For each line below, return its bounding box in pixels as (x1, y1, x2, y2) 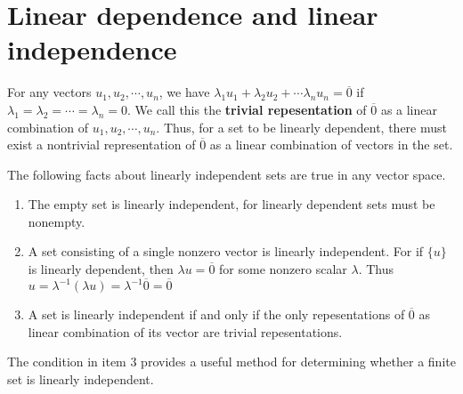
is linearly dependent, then (28, 260, 174, 278)
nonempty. (28, 212, 85, 230)
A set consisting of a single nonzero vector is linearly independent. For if (28, 242, 424, 261)
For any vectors (7, 83, 92, 101)
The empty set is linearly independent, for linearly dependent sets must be (28, 195, 435, 213)
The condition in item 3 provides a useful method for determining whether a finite (7, 352, 456, 371)
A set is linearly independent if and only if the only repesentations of (28, 305, 405, 324)
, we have (158, 83, 210, 101)
